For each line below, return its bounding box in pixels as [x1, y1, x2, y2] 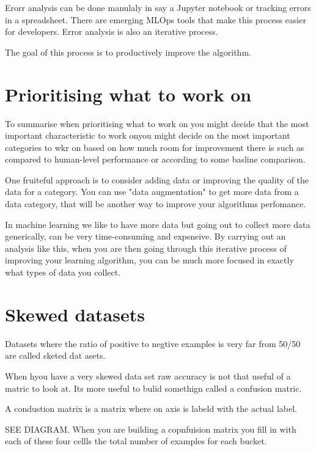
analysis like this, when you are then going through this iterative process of [5, 241, 287, 254]
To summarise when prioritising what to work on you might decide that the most [5, 117, 309, 130]
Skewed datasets [5, 301, 145, 326]
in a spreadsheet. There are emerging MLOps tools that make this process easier [5, 13, 306, 26]
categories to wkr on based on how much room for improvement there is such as [5, 141, 304, 153]
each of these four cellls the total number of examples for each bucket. [5, 435, 267, 447]
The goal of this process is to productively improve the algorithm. [5, 45, 251, 58]
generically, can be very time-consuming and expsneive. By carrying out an [5, 230, 286, 243]
